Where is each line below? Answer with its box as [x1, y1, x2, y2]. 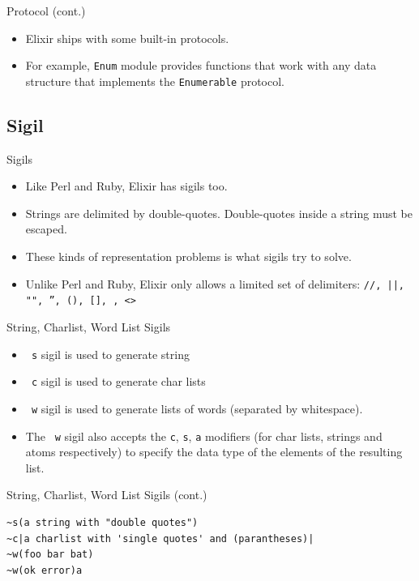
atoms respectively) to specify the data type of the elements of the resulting [25, 443, 403, 460]
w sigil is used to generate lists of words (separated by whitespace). [31, 399, 363, 417]
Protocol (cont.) [6, 2, 86, 19]
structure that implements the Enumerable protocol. [25, 72, 285, 89]
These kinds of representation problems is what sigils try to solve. [25, 248, 352, 265]
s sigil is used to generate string [31, 345, 190, 362]
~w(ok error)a [6, 564, 83, 576]
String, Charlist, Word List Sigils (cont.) [6, 486, 207, 503]
